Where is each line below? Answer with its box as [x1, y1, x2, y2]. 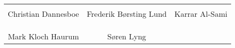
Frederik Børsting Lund [86, 8, 167, 19]
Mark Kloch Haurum [8, 31, 79, 42]
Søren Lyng [107, 31, 146, 42]
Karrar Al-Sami [174, 8, 228, 19]
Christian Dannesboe [8, 8, 79, 19]
